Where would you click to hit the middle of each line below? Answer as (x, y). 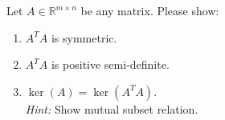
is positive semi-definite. (110, 64)
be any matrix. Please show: (150, 10)
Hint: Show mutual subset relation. (112, 108)
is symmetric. (84, 37)
